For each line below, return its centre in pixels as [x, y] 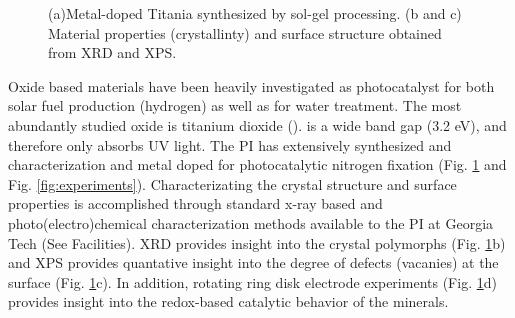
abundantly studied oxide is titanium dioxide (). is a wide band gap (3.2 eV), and [257, 124]
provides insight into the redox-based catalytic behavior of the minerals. [228, 301]
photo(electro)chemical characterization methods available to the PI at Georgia [251, 222]
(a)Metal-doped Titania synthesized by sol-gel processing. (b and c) [255, 13]
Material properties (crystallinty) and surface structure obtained [245, 32]
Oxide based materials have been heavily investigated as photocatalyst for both [251, 85]
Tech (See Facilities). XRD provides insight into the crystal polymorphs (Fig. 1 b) [257, 242]
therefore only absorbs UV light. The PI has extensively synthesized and [230, 144]
